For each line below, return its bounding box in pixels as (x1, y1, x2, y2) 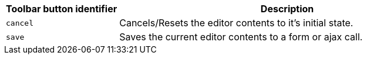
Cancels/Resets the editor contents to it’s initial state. (119, 17, 353, 29)
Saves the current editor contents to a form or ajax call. (119, 31, 363, 43)
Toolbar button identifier (6, 3, 117, 15)
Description (260, 3, 314, 15)
